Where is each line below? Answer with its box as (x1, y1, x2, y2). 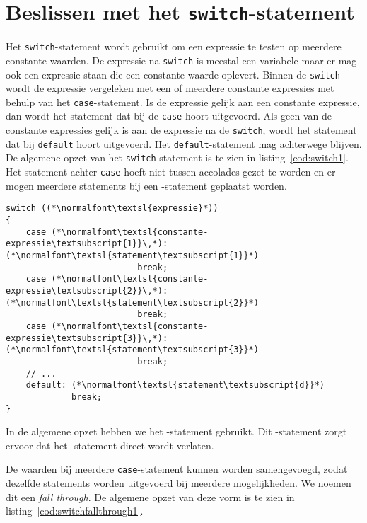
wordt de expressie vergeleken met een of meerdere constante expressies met (6, 81, 334, 96)
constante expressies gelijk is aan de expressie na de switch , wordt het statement (6, 122, 357, 137)
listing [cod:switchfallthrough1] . (6, 503, 144, 518)
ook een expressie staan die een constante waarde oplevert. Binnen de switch (6, 67, 340, 81)
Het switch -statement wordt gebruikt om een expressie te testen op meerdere (6, 39, 342, 54)
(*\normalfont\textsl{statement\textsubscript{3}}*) (6, 345, 259, 355)
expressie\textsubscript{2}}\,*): (6, 285, 168, 296)
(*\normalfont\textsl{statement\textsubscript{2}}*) (6, 297, 259, 308)
